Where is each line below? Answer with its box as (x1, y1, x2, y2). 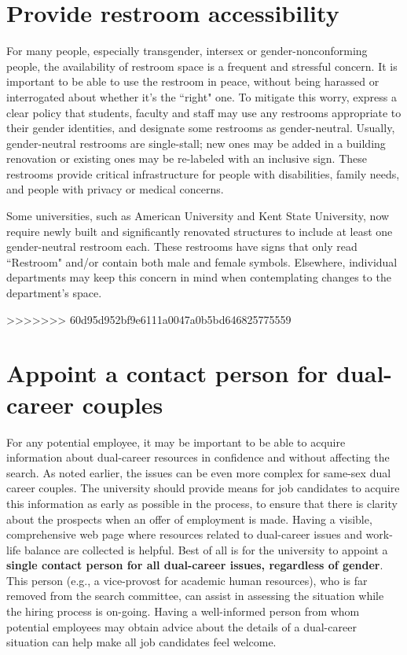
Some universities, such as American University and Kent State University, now (6, 208, 390, 224)
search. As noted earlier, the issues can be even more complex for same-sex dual (6, 464, 391, 480)
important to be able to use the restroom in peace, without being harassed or (6, 73, 379, 90)
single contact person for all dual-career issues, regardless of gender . (6, 557, 383, 573)
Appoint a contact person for (6, 357, 328, 389)
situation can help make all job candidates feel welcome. (6, 634, 277, 650)
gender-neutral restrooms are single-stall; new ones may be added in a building (6, 134, 386, 151)
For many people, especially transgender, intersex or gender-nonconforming (6, 42, 368, 59)
